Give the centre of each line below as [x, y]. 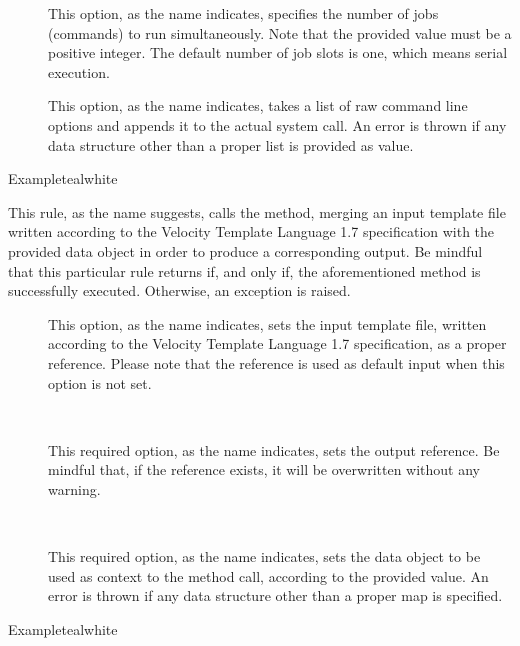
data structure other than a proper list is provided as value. [231, 144]
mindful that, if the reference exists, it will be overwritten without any [264, 469]
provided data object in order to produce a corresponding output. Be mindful [245, 250]
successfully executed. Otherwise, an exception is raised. [179, 290]
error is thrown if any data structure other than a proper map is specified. [275, 595]
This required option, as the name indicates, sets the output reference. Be [274, 449]
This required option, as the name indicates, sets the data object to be [264, 556]
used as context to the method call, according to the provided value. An [268, 575]
